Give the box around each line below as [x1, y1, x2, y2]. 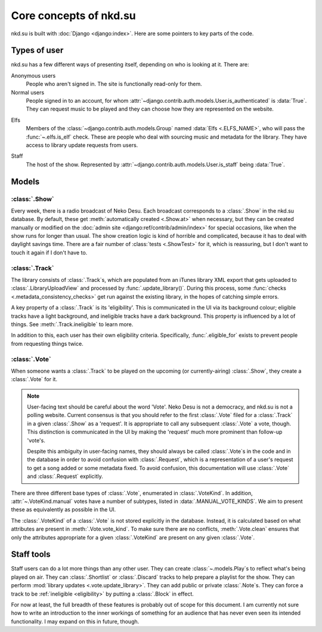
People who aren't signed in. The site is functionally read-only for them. [26, 81, 202, 88]
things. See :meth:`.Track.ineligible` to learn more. [11, 320, 134, 328]
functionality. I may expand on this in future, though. [11, 618, 140, 625]
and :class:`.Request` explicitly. [27, 473, 104, 480]
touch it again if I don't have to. [11, 248, 88, 256]
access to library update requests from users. [26, 141, 138, 149]
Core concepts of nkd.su [11, 9, 137, 22]
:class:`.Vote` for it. [11, 376, 58, 383]
